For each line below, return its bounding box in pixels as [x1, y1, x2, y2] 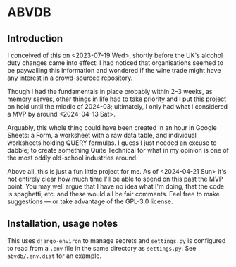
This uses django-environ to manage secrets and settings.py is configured [7, 236, 226, 244]
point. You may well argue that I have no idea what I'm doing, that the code [7, 182, 224, 191]
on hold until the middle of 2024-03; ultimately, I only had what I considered [7, 102, 228, 110]
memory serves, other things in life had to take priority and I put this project [7, 95, 227, 103]
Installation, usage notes [7, 218, 118, 230]
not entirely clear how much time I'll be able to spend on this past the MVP [7, 174, 223, 183]
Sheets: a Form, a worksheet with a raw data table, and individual [7, 131, 197, 139]
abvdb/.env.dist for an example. [7, 251, 102, 260]
